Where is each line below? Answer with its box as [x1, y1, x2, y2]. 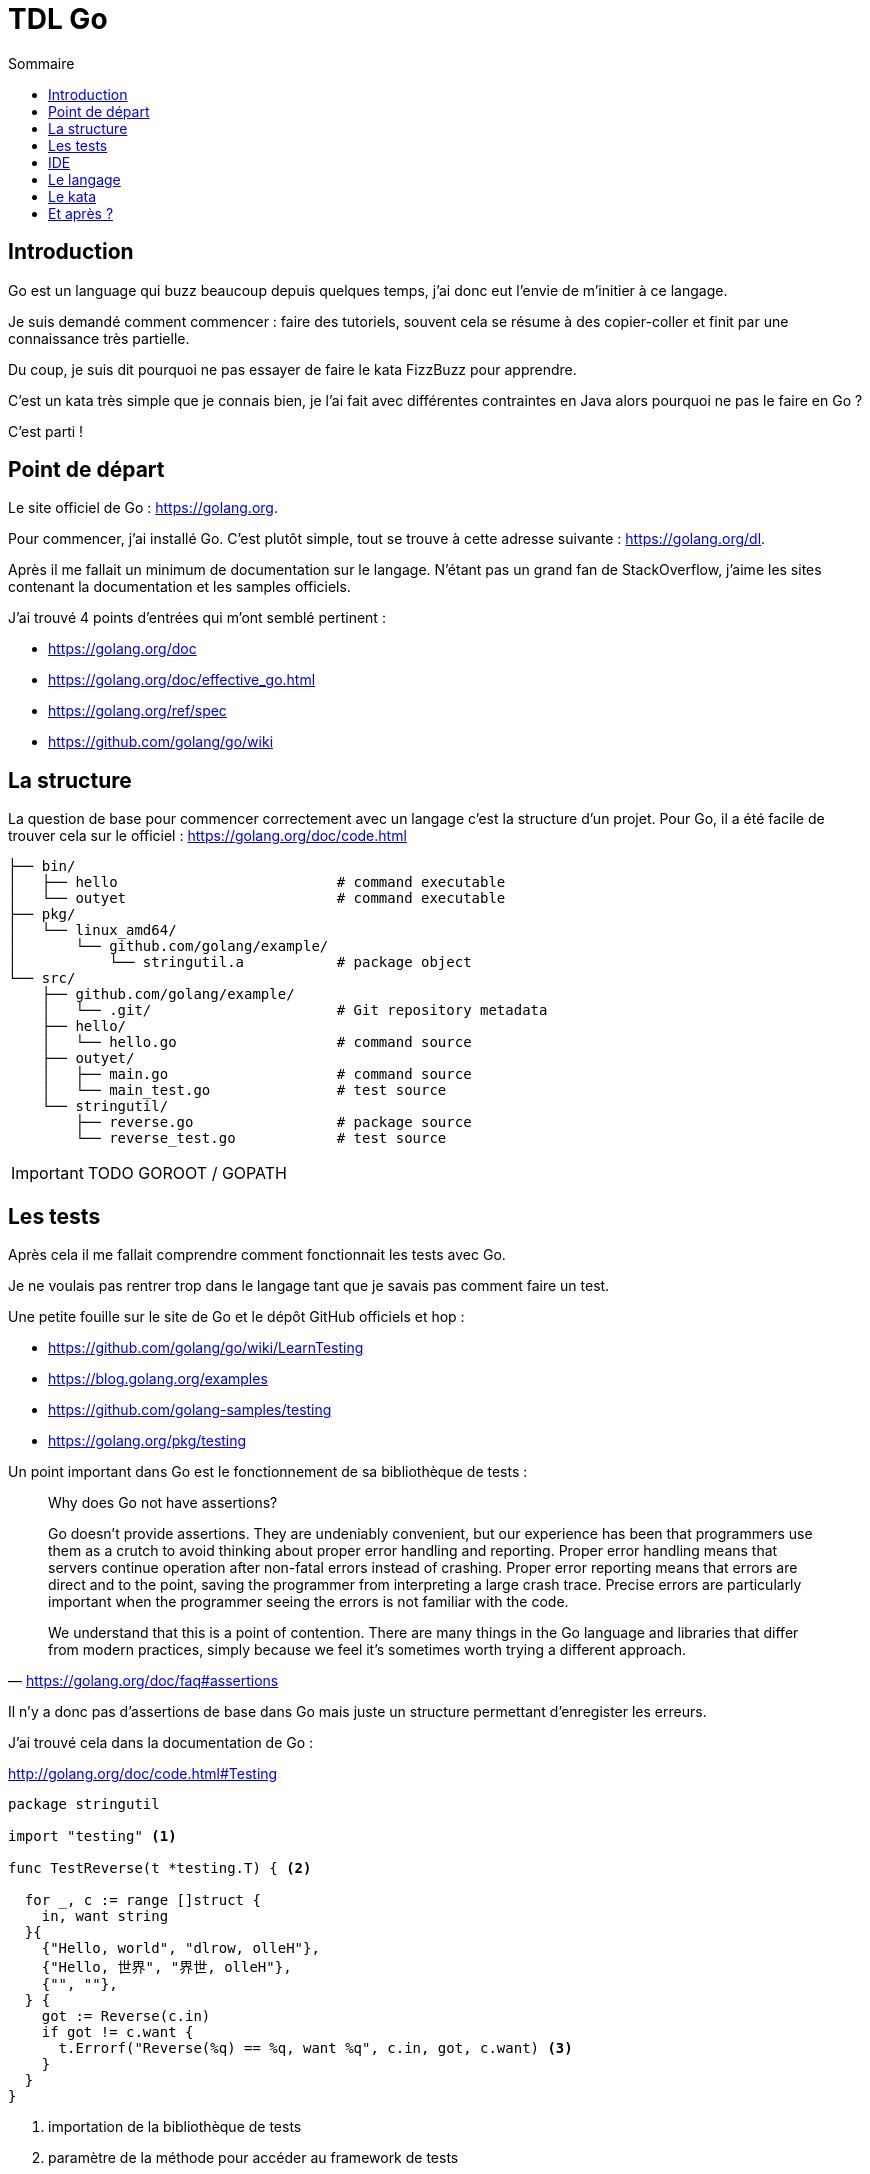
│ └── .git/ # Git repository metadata [41, 1002, 548, 1019]
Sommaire [8, 54, 75, 72]
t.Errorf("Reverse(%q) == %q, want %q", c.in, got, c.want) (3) [58, 2040, 573, 2057]
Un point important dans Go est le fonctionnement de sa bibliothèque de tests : [8, 1463, 528, 1481]
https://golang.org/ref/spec [48, 702, 227, 720]
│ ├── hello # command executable [8, 874, 506, 891]
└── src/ [8, 970, 76, 987]
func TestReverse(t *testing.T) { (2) [8, 1860, 312, 1877]
